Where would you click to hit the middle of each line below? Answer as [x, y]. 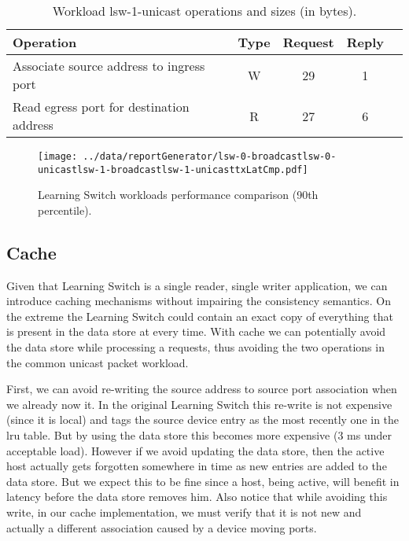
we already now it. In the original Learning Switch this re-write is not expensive [199, 404]
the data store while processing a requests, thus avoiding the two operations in [195, 347]
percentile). [65, 210]
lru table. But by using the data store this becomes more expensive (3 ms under [199, 435]
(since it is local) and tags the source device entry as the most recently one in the [203, 420]
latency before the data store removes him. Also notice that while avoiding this [197, 497]
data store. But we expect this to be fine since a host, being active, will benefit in [203, 481]
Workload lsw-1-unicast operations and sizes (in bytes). [204, 11]
